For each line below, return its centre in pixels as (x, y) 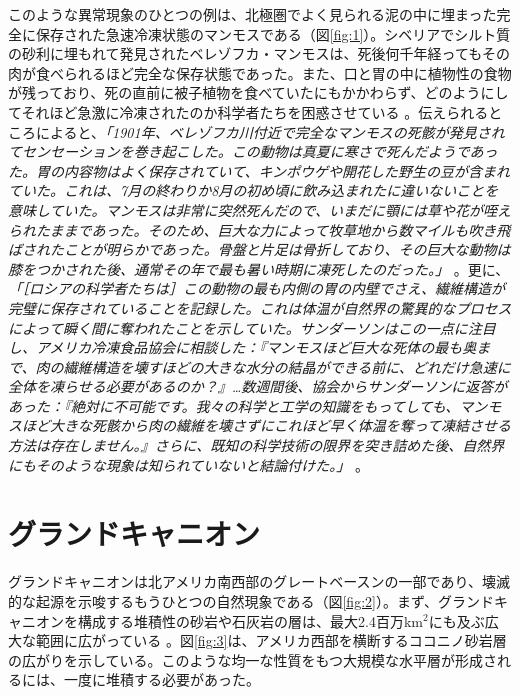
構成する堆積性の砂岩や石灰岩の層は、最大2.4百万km (250, 620)
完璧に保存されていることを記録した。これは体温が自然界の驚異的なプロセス (260, 307)
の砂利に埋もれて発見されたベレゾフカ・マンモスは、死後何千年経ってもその (259, 53)
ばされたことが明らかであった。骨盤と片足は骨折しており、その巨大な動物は (259, 249)
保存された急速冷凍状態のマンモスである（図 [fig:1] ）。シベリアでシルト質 (273, 33)
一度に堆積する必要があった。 (161, 679)
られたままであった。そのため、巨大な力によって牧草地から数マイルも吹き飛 (259, 229)
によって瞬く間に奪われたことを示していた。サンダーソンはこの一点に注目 (252, 327)
